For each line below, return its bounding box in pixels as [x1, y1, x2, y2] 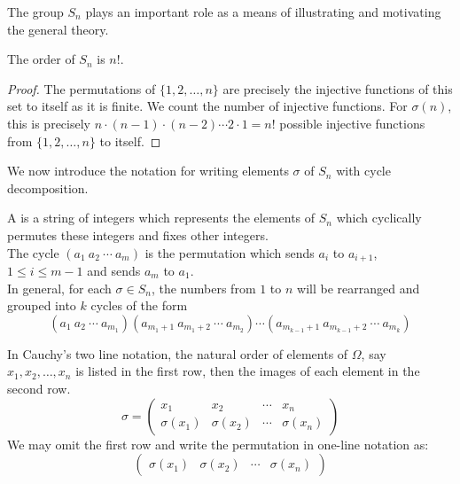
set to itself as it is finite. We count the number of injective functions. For [7, 97, 408, 115]
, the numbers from [151, 278, 256, 297]
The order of [7, 50, 75, 68]
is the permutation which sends [144, 243, 315, 262]
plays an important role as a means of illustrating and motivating [85, 3, 441, 20]
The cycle [7, 243, 59, 262]
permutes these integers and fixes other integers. [7, 225, 269, 244]
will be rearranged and [297, 278, 420, 297]
